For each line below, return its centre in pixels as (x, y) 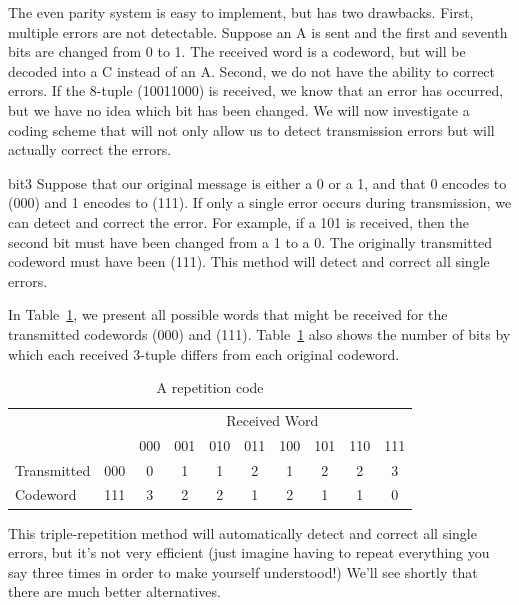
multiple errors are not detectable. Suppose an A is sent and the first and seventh (258, 31)
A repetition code (210, 387)
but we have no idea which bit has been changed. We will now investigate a (239, 109)
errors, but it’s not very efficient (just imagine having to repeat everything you (249, 552)
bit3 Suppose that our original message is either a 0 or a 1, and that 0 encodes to (257, 182)
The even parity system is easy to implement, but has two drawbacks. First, (241, 12)
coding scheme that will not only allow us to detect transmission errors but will (251, 129)
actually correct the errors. (90, 149)
